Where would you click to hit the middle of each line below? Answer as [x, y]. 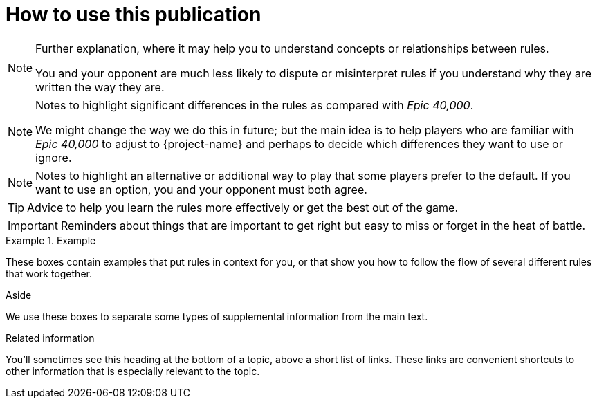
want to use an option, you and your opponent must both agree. [201, 189]
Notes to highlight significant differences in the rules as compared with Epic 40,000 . [255, 105]
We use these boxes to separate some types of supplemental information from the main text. [217, 316]
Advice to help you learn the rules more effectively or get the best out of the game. [243, 207]
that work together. [49, 273]
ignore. [54, 157]
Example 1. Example [51, 240]
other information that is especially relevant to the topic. [133, 371]
